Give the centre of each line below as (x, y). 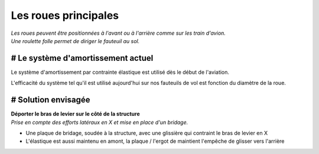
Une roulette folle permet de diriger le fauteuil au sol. (75, 41)
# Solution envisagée (51, 100)
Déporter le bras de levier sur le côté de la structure (75, 114)
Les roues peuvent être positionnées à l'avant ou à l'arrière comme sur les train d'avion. (118, 33)
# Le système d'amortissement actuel (82, 58)
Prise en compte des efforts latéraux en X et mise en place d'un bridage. (100, 122)
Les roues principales (65, 15)
